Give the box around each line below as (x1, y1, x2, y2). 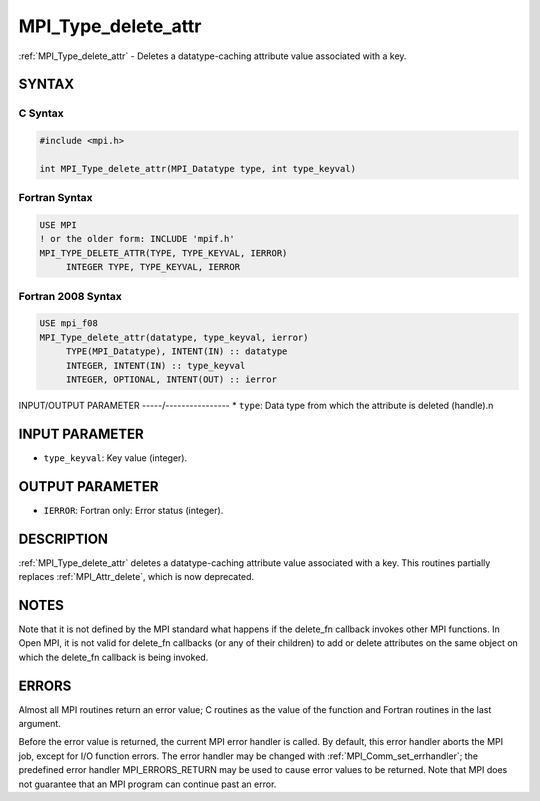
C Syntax (18, 106, 64, 120)
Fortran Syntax (18, 191, 93, 205)
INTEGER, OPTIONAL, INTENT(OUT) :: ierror (65, 373, 277, 385)
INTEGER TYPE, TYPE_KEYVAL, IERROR (65, 261, 240, 273)
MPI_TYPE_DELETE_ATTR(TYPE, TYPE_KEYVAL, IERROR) (39, 247, 288, 259)
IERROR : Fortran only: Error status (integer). (43, 504, 224, 516)
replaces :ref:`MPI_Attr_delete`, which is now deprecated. (18, 571, 255, 582)
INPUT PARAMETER (18, 425, 144, 442)
